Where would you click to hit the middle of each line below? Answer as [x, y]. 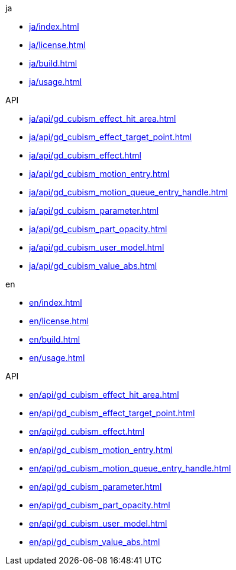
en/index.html [56, 303]
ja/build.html [53, 63]
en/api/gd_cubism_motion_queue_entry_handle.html [130, 468]
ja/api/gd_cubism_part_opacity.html [98, 229]
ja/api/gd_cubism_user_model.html [97, 247]
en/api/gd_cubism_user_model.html [98, 523]
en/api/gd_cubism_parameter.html [96, 487]
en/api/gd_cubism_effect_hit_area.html [104, 395]
